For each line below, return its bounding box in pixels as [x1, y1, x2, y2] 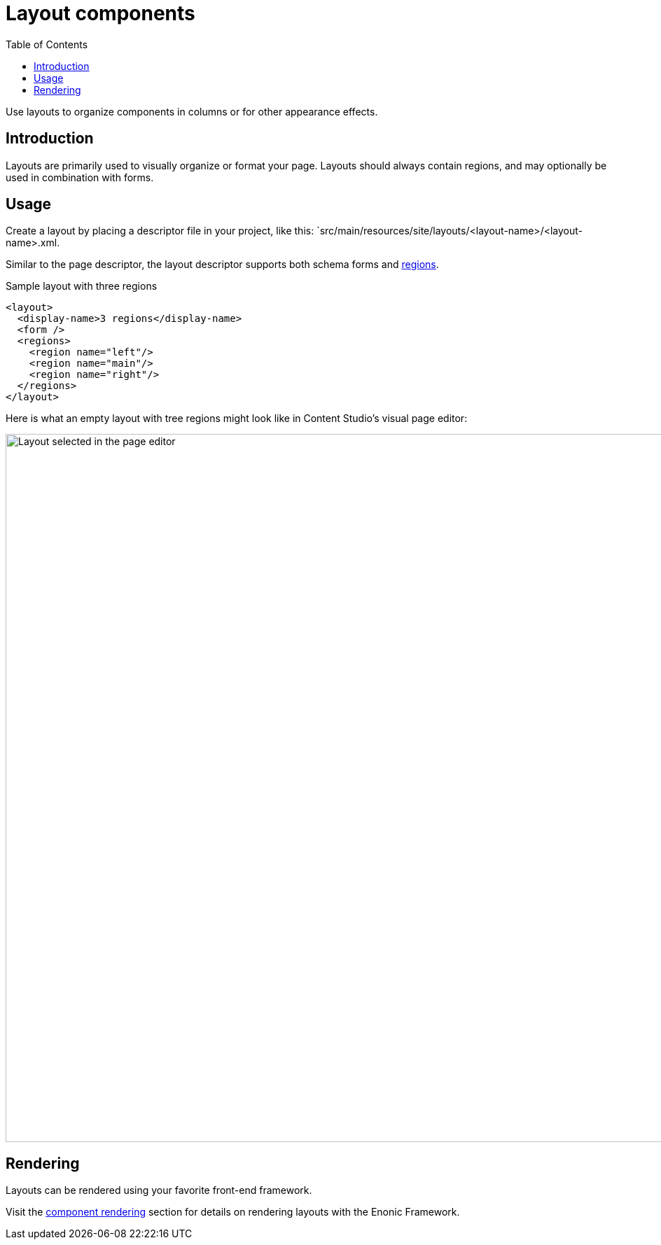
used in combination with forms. [6, 171, 154, 183]
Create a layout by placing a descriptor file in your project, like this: [6, 225, 314, 237]
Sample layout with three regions [6, 280, 158, 293]
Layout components [6, 1, 195, 25]
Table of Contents [6, 38, 88, 50]
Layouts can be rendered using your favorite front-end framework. [6, 1184, 312, 1197]
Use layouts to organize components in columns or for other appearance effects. [6, 105, 378, 118]
